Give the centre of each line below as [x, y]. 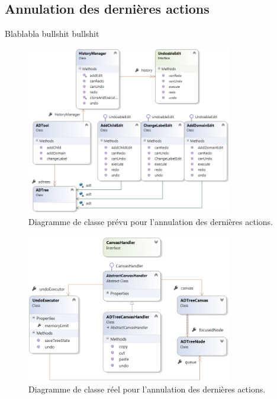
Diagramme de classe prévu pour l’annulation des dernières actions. [151, 221]
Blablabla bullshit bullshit [52, 34]
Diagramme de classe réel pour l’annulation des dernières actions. [147, 389]
